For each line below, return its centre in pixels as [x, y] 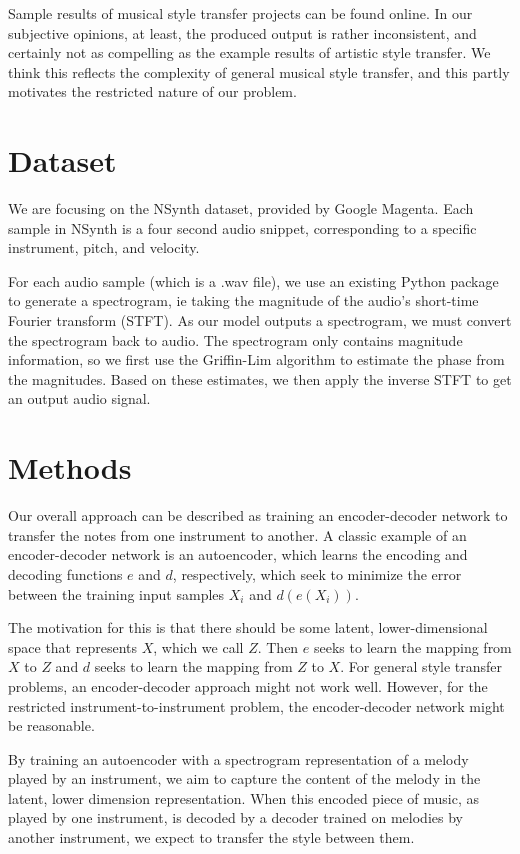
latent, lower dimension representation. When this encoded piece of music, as [244, 797]
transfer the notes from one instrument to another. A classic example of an [237, 534]
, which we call [198, 646]
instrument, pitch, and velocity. [104, 247]
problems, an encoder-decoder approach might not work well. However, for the [248, 685]
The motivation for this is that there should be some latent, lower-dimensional [248, 627]
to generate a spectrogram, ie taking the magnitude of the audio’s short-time [243, 300]
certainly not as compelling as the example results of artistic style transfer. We [249, 52]
